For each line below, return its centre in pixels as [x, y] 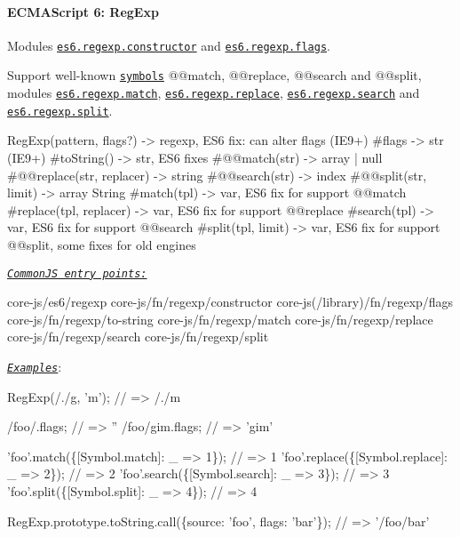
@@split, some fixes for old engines [102, 244]
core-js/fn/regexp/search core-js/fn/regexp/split [138, 337]
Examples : [35, 367]
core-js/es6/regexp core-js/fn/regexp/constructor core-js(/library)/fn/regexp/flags [230, 302]
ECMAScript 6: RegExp [83, 11]
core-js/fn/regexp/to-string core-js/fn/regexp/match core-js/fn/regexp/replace [220, 319]
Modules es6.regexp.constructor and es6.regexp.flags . [169, 45]
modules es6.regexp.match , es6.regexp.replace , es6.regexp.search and [214, 93]
